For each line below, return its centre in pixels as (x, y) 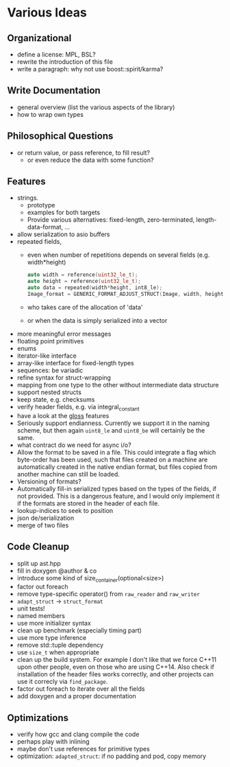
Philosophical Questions (60, 136)
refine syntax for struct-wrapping (64, 377)
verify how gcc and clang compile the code (78, 734)
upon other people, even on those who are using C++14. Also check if (115, 667)
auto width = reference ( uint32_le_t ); (82, 275)
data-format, (45, 227)
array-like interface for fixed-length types (76, 363)
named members (41, 616)
